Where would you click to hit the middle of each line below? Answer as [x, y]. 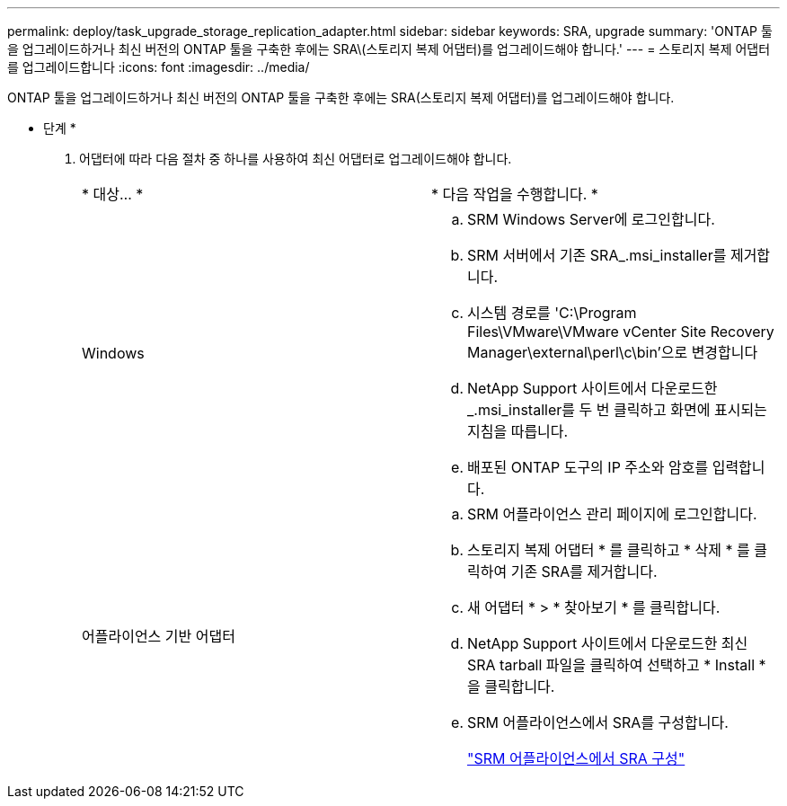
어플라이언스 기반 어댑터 [159, 636]
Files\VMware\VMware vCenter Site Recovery [621, 332]
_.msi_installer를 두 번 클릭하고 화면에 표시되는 [617, 410]
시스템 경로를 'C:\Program [552, 313]
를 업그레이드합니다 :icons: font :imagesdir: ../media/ [159, 67]
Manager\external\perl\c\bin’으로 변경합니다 [613, 352]
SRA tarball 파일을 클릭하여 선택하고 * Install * [617, 665]
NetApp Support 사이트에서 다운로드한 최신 [608, 643]
